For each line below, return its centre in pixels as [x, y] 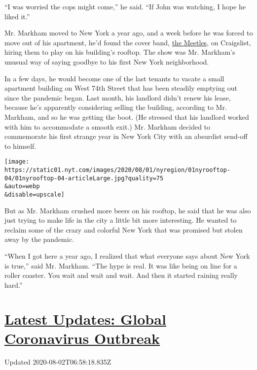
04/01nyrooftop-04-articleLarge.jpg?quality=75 [84, 178]
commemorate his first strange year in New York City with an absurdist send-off [126, 136]
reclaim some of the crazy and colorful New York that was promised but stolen [124, 229]
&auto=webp [22, 186]
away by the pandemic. [39, 239]
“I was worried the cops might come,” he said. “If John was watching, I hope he [125, 6]
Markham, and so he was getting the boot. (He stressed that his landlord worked [127, 117]
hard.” [14, 285]
